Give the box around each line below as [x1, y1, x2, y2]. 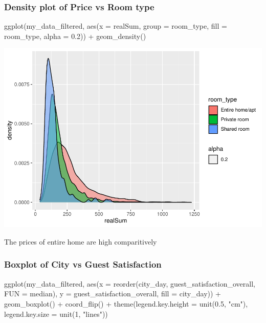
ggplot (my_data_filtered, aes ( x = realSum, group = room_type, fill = [4, 21, 227, 31]
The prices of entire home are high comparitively [4, 236, 157, 247]
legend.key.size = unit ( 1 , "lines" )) [4, 308, 108, 319]
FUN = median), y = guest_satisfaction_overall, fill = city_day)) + [4, 288, 221, 299]
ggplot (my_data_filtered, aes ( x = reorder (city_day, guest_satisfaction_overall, [4, 278, 255, 289]
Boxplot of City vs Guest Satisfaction [4, 258, 162, 271]
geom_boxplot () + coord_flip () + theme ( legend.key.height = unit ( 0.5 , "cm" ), [4, 298, 248, 309]
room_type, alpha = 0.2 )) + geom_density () [4, 30, 146, 41]
